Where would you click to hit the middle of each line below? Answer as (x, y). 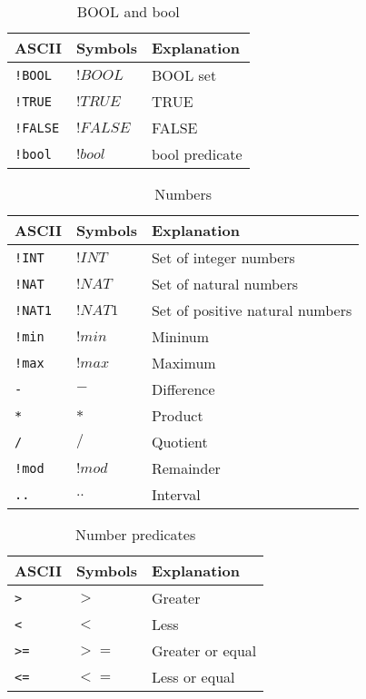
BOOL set (184, 75)
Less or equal (193, 677)
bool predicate (197, 154)
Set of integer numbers (223, 257)
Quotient (179, 442)
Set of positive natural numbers (252, 310)
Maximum (183, 363)
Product (177, 415)
